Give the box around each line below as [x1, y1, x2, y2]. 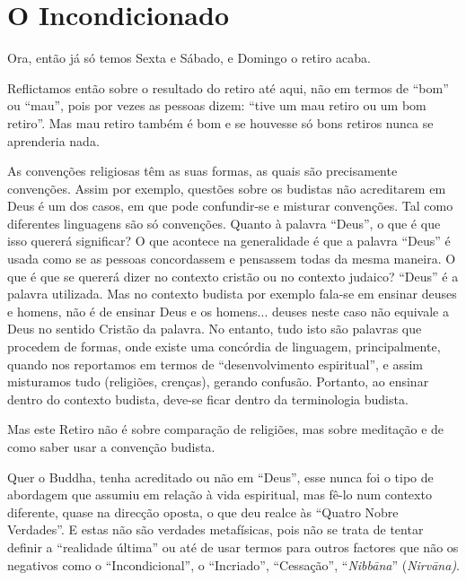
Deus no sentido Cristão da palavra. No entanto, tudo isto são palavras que [7, 319, 422, 338]
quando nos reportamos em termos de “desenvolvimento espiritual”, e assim [7, 354, 424, 373]
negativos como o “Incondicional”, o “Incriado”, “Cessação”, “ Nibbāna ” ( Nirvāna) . [7, 555, 461, 574]
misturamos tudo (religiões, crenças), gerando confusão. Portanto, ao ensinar [7, 372, 429, 391]
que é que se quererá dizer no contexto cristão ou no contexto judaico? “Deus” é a [7, 266, 459, 285]
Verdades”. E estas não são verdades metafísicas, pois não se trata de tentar [7, 520, 424, 539]
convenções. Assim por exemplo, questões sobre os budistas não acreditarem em [7, 178, 446, 197]
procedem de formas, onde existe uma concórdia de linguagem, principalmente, [7, 337, 441, 356]
